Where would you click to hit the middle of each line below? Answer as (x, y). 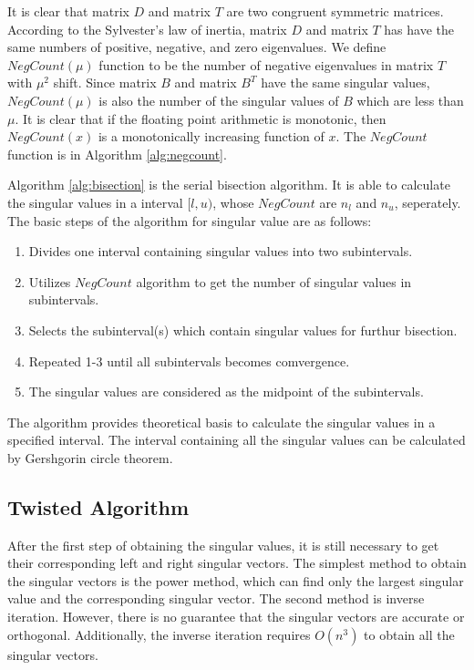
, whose (233, 202)
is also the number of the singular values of (219, 100)
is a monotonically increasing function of (211, 136)
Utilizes (50, 281)
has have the (419, 29)
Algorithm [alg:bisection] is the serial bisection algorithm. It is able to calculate (229, 185)
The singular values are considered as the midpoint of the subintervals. (226, 392)
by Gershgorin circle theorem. (90, 457)
